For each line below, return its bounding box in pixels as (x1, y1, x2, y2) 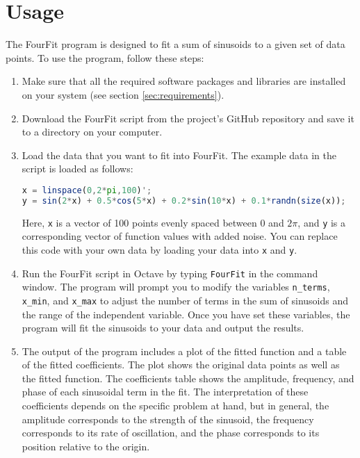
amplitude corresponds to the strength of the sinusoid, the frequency (22, 411, 314, 426)
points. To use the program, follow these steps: (6, 50, 204, 65)
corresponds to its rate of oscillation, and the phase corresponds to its (22, 425, 320, 440)
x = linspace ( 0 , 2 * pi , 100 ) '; (22, 185, 152, 195)
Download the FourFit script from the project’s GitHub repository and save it (22, 111, 354, 125)
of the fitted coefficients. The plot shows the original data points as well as (22, 357, 340, 372)
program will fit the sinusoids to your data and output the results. (22, 320, 304, 335)
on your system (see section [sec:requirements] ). (22, 87, 224, 101)
